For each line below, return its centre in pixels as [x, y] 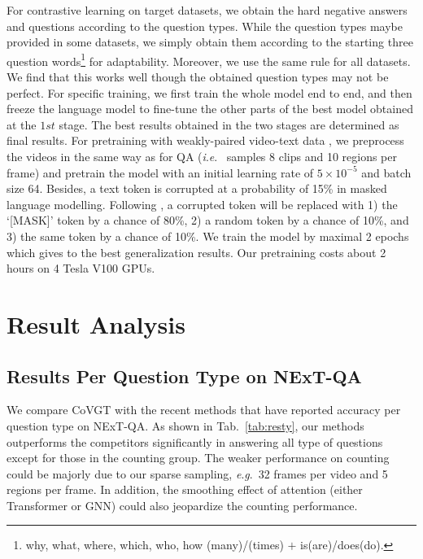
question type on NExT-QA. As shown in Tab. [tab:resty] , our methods [185, 425]
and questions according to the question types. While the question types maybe [205, 26]
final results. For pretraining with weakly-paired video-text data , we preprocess [205, 140]
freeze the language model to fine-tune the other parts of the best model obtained [210, 109]
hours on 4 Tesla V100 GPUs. [81, 268]
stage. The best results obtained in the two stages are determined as [229, 124]
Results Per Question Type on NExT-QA [184, 376]
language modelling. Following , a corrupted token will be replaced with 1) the [202, 204]
